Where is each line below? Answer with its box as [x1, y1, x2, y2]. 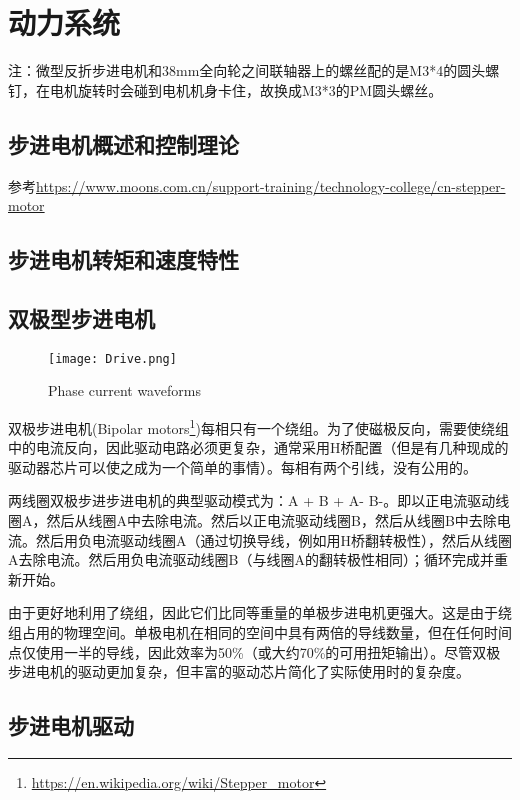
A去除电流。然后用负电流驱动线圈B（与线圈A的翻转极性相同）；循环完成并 [8, 549, 494, 570]
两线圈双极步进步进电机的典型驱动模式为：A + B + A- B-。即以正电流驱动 [8, 490, 496, 511]
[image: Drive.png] [48, 351, 177, 366]
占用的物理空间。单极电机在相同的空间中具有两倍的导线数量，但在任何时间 [21, 621, 512, 642]
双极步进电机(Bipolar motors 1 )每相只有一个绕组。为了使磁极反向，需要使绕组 [8, 414, 509, 438]
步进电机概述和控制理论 [8, 128, 239, 159]
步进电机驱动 [8, 710, 134, 741]
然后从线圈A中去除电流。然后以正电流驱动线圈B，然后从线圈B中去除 [46, 509, 497, 530]
